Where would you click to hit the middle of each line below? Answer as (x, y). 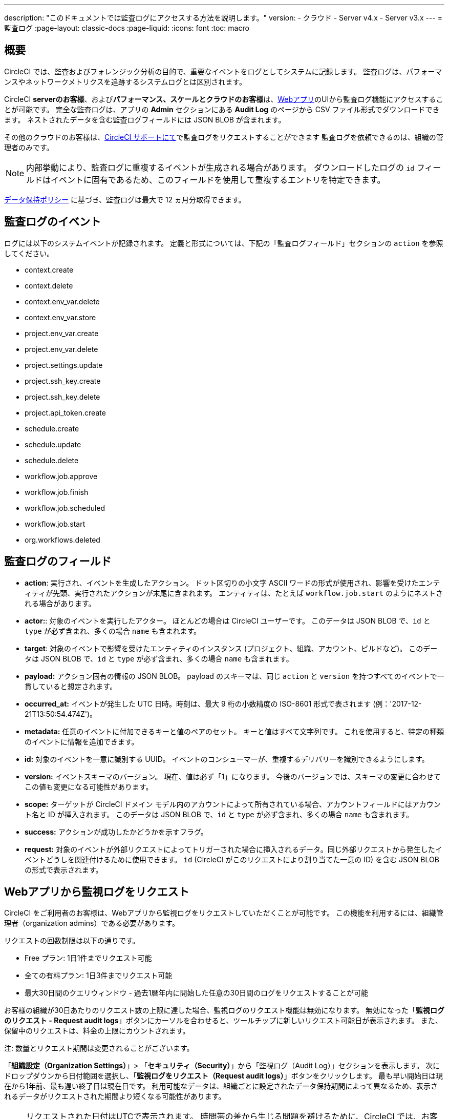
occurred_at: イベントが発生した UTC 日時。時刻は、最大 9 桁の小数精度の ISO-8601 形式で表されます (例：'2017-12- (223, 703)
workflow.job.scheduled (65, 508)
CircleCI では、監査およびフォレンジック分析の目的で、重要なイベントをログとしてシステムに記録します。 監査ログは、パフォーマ (223, 71)
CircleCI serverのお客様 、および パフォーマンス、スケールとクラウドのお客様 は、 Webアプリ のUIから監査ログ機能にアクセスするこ (224, 99)
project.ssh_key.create (63, 381)
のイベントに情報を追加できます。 (82, 741)
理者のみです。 (29, 147)
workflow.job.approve (61, 476)
